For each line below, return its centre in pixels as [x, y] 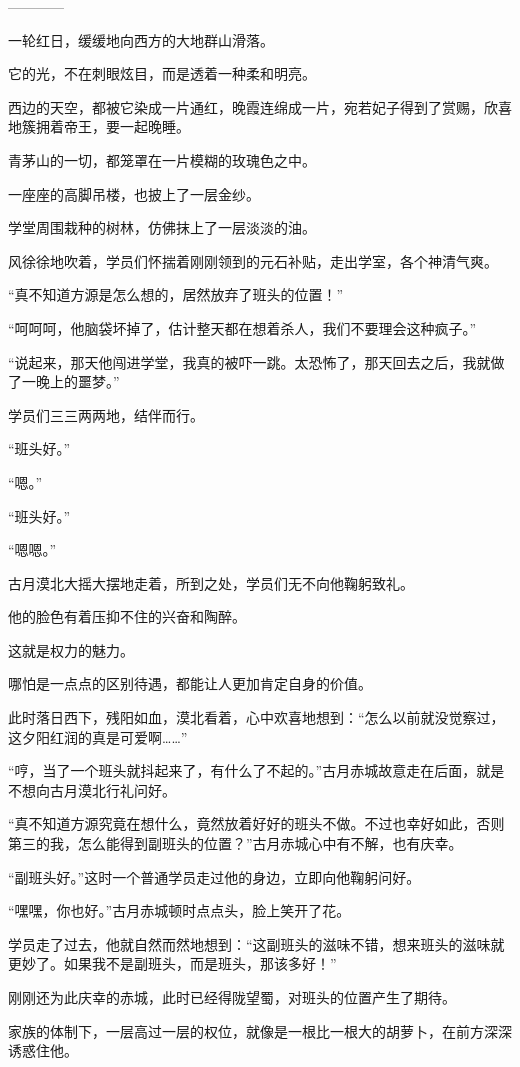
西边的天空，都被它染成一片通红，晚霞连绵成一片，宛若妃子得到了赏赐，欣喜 [260, 106]
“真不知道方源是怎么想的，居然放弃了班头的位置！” [176, 294]
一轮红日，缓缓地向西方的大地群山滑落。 [141, 39]
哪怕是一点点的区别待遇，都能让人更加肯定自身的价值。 [190, 683]
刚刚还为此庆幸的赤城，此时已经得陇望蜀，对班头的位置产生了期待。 [232, 997]
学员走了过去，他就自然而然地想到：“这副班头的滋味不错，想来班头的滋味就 [256, 943]
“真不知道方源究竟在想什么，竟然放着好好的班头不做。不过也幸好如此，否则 [256, 823]
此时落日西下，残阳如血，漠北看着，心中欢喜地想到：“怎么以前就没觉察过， [256, 717]
